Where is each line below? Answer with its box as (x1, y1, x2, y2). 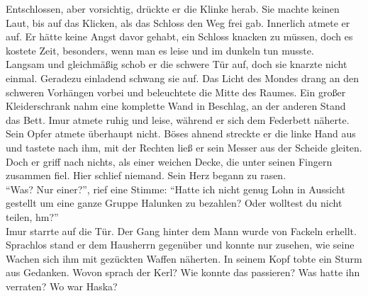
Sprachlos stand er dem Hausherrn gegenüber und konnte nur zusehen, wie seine (6, 237, 355, 252)
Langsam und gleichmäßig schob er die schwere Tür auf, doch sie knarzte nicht (6, 57, 347, 72)
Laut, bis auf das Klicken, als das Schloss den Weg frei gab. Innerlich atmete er (6, 15, 350, 30)
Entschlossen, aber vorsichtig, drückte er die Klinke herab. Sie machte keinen (6, 1, 340, 16)
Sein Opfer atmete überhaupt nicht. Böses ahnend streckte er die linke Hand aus (6, 126, 356, 141)
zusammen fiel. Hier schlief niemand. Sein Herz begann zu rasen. (6, 168, 286, 183)
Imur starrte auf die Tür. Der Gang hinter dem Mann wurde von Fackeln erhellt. (6, 223, 357, 238)
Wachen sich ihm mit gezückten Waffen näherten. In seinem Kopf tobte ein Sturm (6, 251, 362, 266)
